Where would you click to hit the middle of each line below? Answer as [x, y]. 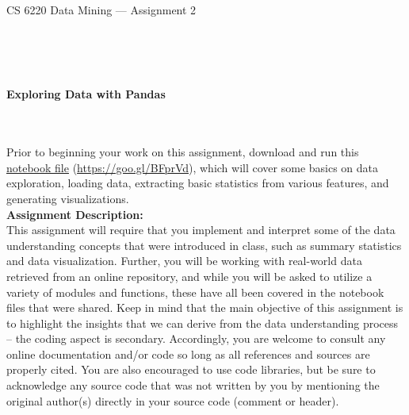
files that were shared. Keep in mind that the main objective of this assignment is [205, 307]
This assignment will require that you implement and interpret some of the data [201, 230]
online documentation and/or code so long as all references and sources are [188, 354]
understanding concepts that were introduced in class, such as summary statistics [204, 245]
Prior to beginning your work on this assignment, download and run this [183, 152]
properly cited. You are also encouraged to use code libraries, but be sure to [191, 369]
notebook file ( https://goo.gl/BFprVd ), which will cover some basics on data [193, 167]
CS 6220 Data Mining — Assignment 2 [101, 10]
